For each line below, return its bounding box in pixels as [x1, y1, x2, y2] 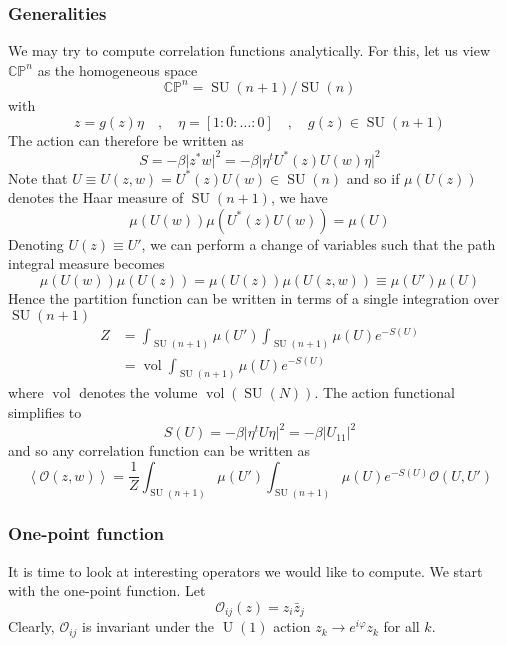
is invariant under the [82, 616, 215, 637]
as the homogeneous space [37, 59, 198, 80]
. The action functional [314, 382, 455, 403]
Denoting [8, 233, 64, 254]
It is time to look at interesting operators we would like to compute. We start [8, 560, 483, 581]
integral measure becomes [8, 253, 165, 274]
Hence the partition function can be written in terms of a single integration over [8, 287, 500, 308]
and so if [346, 167, 400, 188]
